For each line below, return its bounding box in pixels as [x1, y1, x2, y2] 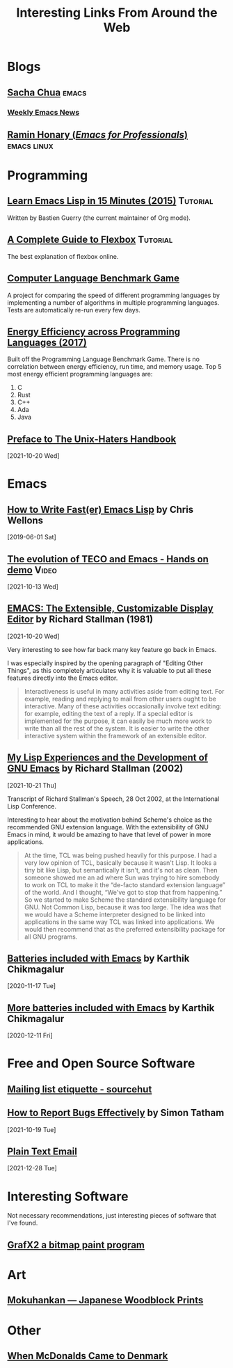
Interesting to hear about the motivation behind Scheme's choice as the [7, 816, 212, 824]
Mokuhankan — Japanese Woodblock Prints [7, 1294, 204, 1306]
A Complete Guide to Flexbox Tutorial [7, 234, 173, 246]
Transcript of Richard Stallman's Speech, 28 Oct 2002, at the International [7, 795, 220, 803]
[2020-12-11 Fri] [7, 1031, 54, 1040]
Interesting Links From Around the [16, 5, 218, 21]
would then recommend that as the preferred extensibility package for [24, 925, 226, 933]
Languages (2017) [7, 336, 87, 349]
